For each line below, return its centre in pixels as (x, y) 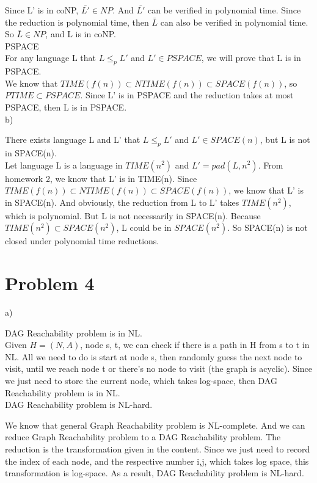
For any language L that (51, 58)
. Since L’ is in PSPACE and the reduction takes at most (187, 95)
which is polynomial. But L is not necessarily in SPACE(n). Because (133, 215)
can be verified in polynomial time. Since (224, 10)
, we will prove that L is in (251, 58)
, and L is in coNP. (81, 34)
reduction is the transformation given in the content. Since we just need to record (158, 448)
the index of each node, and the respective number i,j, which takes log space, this (157, 461)
